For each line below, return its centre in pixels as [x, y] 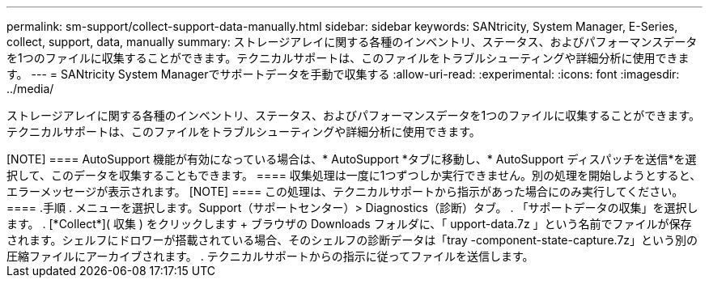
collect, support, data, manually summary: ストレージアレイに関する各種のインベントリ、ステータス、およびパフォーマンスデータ [352, 42]
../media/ [30, 89]
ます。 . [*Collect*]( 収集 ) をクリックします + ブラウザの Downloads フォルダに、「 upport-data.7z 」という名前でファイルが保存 [349, 224]
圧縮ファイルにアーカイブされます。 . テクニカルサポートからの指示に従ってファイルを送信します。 [270, 256]
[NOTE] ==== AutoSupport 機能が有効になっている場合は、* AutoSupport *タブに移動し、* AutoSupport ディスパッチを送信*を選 [352, 159]
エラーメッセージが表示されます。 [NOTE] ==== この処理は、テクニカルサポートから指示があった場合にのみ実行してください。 [345, 191]
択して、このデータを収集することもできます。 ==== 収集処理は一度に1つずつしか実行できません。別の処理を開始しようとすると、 [354, 175]
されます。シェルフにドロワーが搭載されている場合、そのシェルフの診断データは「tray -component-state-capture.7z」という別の [352, 240]
